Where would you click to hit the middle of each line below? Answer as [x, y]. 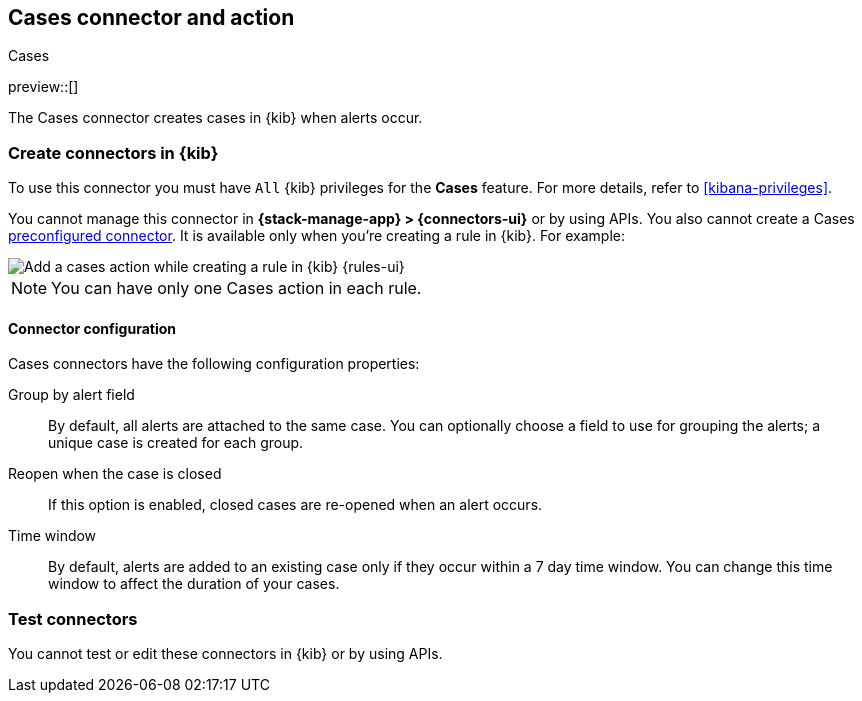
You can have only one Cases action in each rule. [236, 288]
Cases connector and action [151, 17]
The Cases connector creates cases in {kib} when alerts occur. [215, 118]
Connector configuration [92, 328]
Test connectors [73, 618]
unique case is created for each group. [176, 443]
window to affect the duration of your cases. [194, 584]
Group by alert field [71, 395]
